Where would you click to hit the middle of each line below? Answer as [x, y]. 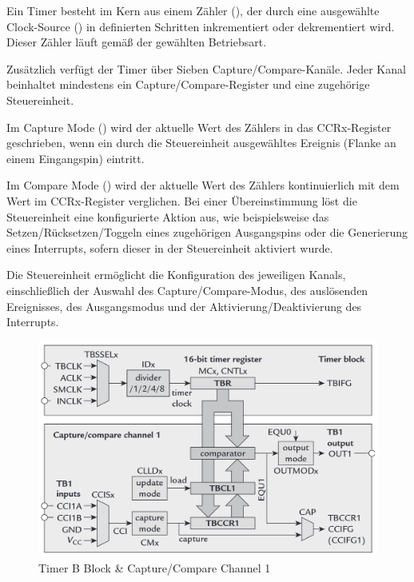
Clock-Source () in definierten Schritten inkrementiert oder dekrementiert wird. [201, 26]
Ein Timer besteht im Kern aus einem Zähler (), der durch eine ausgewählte [193, 10]
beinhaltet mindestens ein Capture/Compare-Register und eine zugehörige [188, 84]
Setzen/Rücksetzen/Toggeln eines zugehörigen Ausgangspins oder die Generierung [207, 232]
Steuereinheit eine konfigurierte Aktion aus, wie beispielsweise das [168, 216]
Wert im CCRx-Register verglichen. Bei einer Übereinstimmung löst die [182, 200]
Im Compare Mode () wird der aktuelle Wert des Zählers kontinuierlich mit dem [203, 185]
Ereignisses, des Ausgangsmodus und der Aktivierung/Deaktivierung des [184, 306]
